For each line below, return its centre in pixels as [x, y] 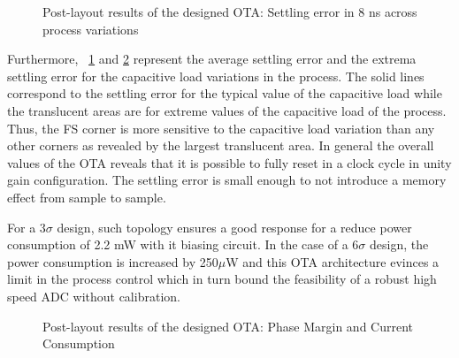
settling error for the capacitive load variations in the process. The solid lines [216, 76]
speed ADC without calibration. [94, 296]
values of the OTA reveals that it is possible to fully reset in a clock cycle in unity [229, 162]
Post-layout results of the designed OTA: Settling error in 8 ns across [230, 11]
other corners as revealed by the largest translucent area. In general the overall [221, 145]
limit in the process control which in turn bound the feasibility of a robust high [222, 279]
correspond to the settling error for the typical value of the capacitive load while [225, 93]
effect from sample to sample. [87, 197]
